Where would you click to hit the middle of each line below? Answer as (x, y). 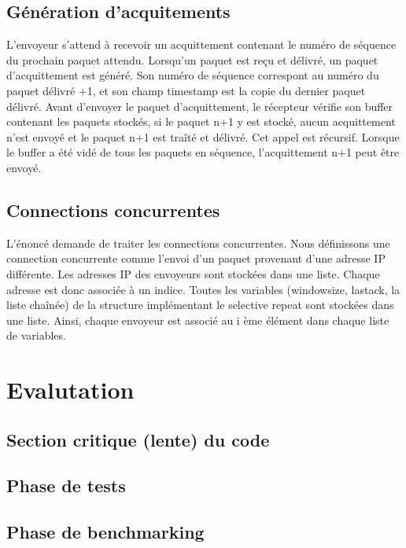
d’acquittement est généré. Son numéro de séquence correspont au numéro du (193, 75)
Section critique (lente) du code (138, 439)
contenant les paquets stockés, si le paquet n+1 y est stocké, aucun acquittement (201, 121)
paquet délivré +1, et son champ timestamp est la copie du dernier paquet (186, 90)
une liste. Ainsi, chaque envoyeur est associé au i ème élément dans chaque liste (198, 320)
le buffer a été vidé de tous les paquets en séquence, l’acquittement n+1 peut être (203, 152)
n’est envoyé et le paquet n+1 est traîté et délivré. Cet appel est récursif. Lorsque (203, 136)
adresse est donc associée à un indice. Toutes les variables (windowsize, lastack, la (203, 289)
